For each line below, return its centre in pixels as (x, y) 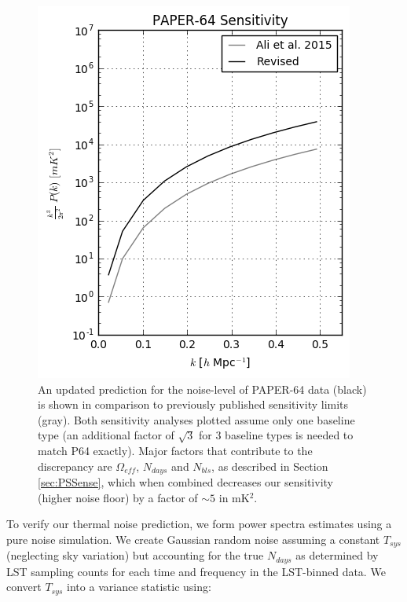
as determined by (337, 555)
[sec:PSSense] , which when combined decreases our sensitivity (185, 482)
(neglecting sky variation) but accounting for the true (135, 555)
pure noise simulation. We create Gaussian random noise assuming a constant (193, 539)
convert (24, 587)
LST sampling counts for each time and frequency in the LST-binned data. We (196, 571)
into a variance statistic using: (139, 587)
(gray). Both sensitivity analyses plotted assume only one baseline (196, 419)
